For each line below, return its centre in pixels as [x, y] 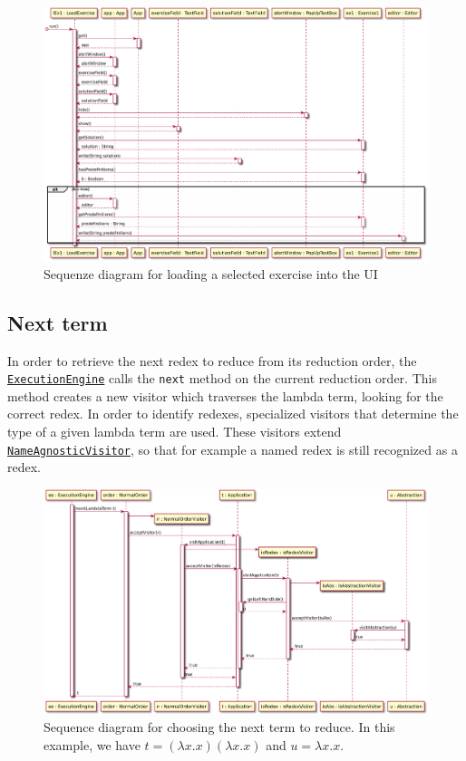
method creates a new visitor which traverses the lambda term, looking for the [225, 395]
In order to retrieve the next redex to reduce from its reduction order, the [212, 360]
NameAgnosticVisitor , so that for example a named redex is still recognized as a [233, 449]
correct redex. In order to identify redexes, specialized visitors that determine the [233, 414]
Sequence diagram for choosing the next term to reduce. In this [219, 727]
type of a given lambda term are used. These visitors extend [175, 431]
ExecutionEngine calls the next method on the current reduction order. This [222, 378]
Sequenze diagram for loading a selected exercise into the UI [211, 273]
